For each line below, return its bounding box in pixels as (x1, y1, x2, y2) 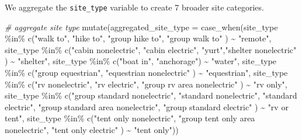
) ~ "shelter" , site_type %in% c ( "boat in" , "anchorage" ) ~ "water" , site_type (5, 55, 277, 67)
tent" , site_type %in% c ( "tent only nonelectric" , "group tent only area (5, 112, 255, 124)
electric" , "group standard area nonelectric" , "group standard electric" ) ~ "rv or (5, 100, 289, 113)
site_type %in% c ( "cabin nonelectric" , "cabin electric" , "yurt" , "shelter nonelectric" (5, 43, 297, 55)
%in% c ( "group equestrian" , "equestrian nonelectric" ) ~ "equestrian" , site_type (5, 66, 288, 79)
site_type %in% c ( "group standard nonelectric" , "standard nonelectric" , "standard (5, 89, 297, 101)
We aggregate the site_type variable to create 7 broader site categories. (5, 1, 264, 13)
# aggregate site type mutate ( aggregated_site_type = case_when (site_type (5, 20, 278, 33)
